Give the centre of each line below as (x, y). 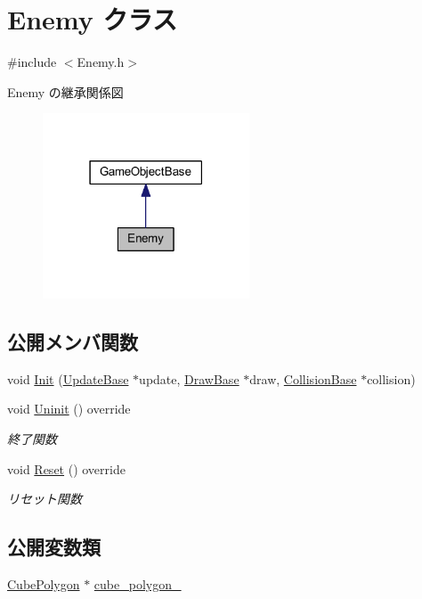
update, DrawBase (189, 378)
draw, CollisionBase (303, 378)
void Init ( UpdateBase (68, 378)
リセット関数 (45, 499)
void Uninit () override (69, 409)
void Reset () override (66, 468)
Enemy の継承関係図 (65, 91)
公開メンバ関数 (73, 341)
